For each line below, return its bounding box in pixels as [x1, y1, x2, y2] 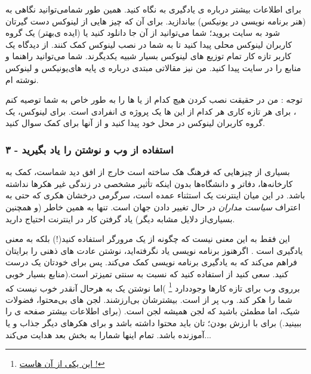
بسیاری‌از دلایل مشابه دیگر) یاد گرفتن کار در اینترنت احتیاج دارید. [5, 212, 235, 225]
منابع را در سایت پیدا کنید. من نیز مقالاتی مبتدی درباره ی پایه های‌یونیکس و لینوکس [5, 61, 301, 73]
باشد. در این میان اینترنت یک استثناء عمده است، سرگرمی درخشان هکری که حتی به [5, 189, 305, 201]
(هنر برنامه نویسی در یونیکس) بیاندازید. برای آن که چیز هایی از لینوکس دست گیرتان [5, 14, 306, 27]
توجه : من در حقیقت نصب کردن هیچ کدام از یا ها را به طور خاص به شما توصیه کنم [5, 93, 303, 106]
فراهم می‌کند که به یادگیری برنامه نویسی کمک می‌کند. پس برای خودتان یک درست [5, 256, 297, 268]
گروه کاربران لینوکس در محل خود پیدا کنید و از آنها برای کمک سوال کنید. [5, 117, 265, 129]
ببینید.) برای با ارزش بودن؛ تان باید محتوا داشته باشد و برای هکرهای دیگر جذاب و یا [5, 316, 302, 329]
